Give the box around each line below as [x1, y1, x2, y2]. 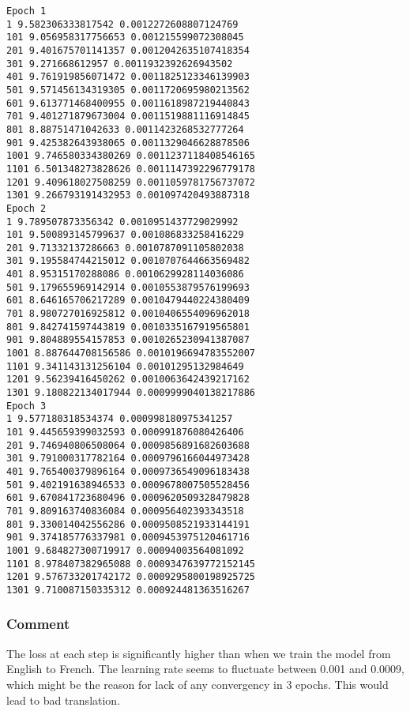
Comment [6, 614, 70, 634]
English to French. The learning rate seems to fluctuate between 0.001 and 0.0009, [6, 660, 404, 677]
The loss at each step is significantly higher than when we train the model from [6, 645, 391, 661]
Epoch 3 [6, 400, 47, 412]
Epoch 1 [6, 6, 47, 17]
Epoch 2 [6, 202, 47, 214]
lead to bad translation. [6, 691, 121, 708]
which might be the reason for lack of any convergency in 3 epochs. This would [6, 675, 389, 692]
